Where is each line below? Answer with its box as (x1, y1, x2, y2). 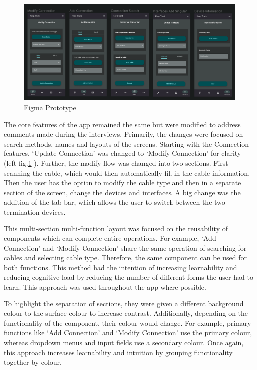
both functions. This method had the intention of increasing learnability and (4, 262, 237, 272)
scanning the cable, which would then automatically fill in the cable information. (4, 167, 250, 178)
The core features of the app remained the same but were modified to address (4, 119, 241, 129)
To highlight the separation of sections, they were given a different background (4, 298, 244, 308)
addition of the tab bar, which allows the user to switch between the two (4, 197, 225, 207)
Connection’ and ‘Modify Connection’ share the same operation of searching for (4, 242, 247, 253)
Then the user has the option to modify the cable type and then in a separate (4, 177, 241, 188)
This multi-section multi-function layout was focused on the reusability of (4, 223, 228, 233)
